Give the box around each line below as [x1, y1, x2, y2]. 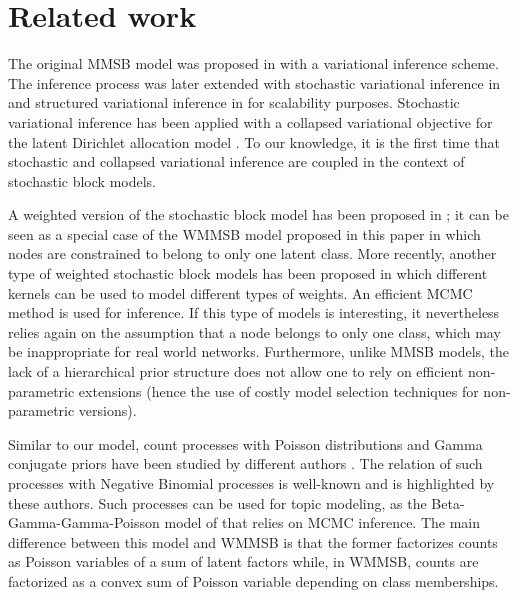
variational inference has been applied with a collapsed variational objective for [8, 111, 493, 132]
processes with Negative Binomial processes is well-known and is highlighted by [8, 473, 495, 493]
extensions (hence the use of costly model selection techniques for [78, 380, 479, 401]
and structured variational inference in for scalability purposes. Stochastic [8, 92, 460, 113]
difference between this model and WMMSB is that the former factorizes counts [8, 531, 498, 552]
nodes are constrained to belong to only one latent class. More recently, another [8, 243, 497, 264]
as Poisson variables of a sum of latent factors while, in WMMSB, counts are [8, 551, 479, 572]
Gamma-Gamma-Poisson [8, 512, 160, 533]
